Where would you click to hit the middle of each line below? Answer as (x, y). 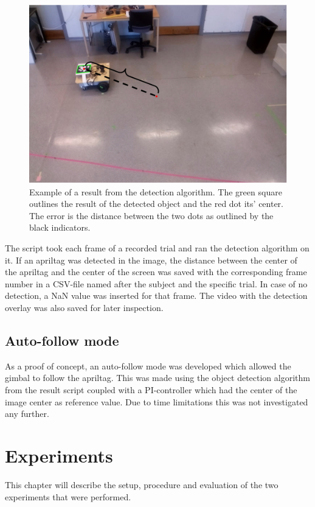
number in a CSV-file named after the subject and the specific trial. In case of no (156, 283)
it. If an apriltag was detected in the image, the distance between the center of (151, 260)
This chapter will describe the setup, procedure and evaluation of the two (142, 484)
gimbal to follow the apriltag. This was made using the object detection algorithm (157, 378)
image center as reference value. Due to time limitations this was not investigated (157, 401)
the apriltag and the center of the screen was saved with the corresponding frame (156, 272)
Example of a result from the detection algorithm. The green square (156, 191)
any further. (27, 414)
